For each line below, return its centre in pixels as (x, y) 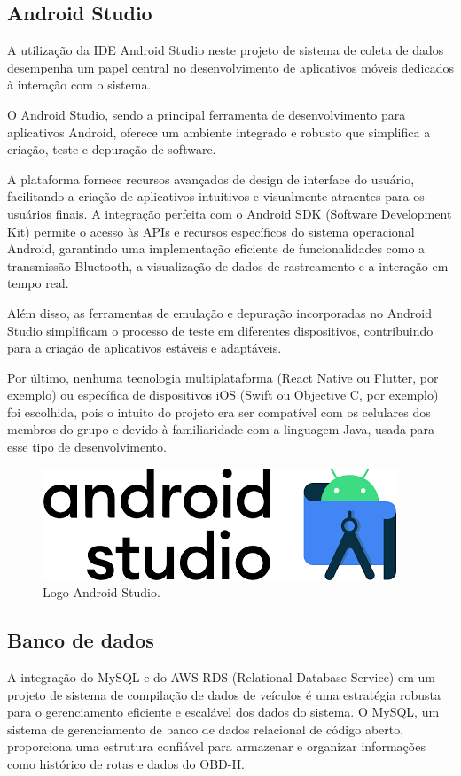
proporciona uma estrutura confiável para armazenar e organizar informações (216, 746)
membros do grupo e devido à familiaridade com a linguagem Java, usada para (221, 429)
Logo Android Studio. (102, 592)
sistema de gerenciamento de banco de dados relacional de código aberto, (206, 729)
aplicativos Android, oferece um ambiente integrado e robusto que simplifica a (219, 132)
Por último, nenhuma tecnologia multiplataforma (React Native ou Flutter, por (223, 377)
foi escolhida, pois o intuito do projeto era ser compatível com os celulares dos (219, 411)
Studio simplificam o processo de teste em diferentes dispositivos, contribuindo (220, 330)
